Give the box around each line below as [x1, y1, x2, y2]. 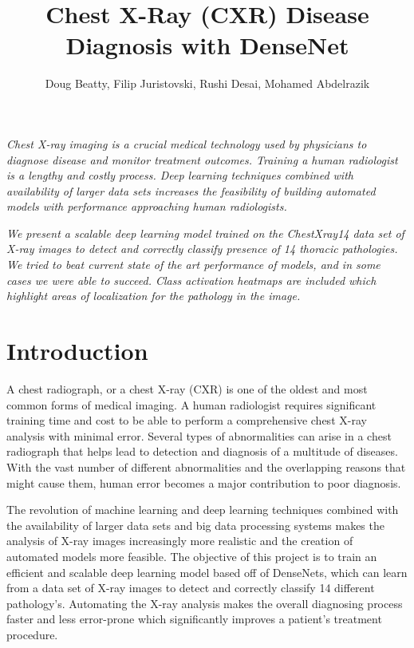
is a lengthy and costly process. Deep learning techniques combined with [6, 167, 353, 184]
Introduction [6, 334, 148, 367]
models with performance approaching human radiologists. [6, 198, 287, 215]
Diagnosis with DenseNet [65, 29, 349, 61]
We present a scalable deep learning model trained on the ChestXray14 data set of [6, 224, 404, 241]
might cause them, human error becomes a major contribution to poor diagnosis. [6, 474, 401, 491]
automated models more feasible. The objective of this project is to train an [6, 547, 377, 564]
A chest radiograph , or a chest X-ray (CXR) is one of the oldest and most [6, 380, 368, 397]
